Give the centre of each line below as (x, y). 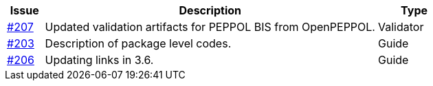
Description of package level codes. (138, 43)
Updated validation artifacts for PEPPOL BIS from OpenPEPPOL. (210, 27)
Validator (401, 27)
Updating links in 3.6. (99, 60)
